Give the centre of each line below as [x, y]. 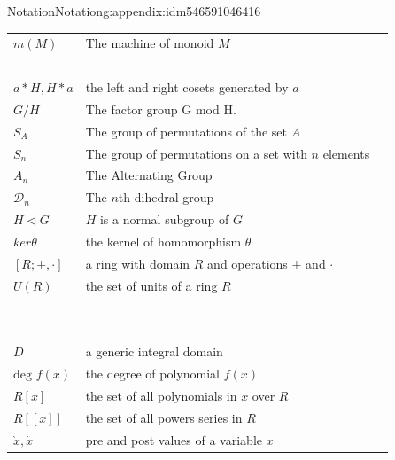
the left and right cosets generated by [187, 87]
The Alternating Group [149, 175]
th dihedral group [166, 197]
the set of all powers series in [164, 417]
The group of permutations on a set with [196, 153]
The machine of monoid [150, 43]
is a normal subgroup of [164, 219]
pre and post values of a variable [174, 439]
